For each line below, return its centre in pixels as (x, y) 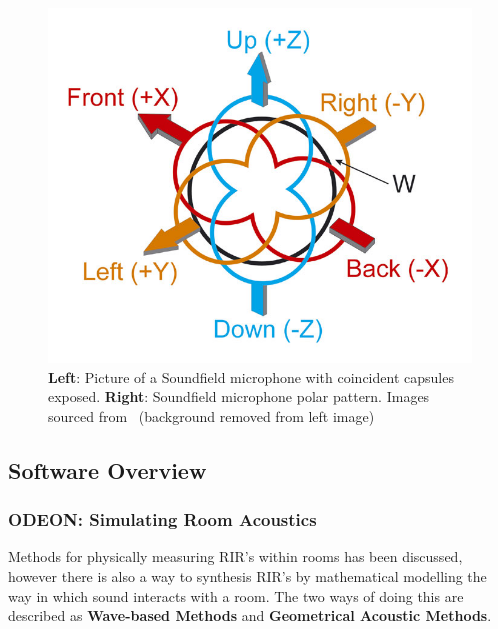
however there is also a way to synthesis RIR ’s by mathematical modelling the (247, 575)
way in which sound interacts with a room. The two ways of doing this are (236, 595)
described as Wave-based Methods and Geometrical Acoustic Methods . (250, 615)
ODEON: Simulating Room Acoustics (162, 519)
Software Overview (107, 469)
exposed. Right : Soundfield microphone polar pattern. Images (239, 396)
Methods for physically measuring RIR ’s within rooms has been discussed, (235, 556)
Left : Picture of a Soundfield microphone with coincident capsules (251, 376)
